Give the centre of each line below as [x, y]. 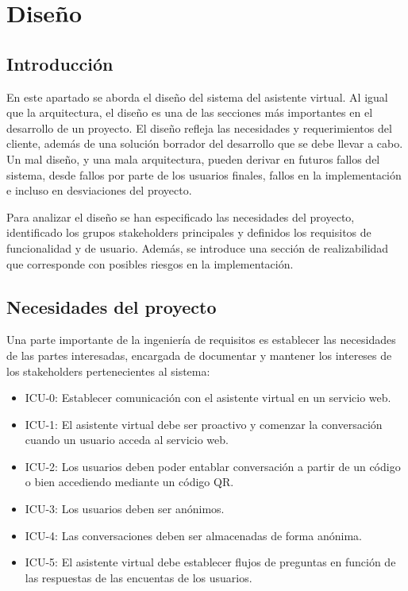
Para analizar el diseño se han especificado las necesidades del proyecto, [181, 216]
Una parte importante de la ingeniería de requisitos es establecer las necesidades [201, 340]
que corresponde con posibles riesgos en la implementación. [150, 263]
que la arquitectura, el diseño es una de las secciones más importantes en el [190, 112]
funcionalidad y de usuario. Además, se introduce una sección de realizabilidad [198, 247]
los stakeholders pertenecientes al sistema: [108, 371]
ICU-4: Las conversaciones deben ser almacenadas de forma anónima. [193, 535]
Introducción [60, 63]
